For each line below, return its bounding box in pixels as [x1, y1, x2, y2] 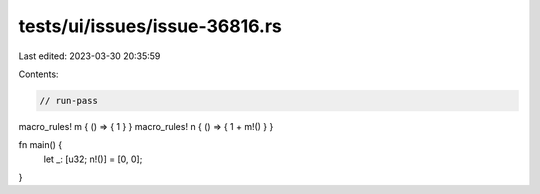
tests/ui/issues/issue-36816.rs [18, 15, 282, 37]
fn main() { [18, 139, 63, 151]
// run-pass [39, 95, 99, 106]
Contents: [18, 68, 59, 80]
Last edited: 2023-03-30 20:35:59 [18, 50, 161, 62]
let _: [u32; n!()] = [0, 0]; [43, 153, 143, 165]
